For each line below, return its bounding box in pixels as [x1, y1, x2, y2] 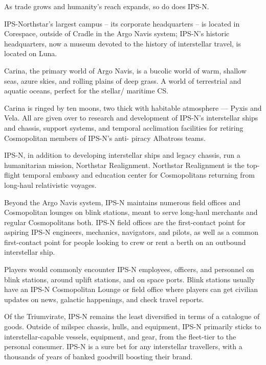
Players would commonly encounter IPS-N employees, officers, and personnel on [4, 264, 254, 275]
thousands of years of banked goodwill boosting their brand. [4, 351, 193, 361]
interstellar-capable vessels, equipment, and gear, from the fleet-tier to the [4, 331, 236, 342]
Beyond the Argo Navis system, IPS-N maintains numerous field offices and [4, 197, 241, 207]
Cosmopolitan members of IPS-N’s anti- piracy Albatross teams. [4, 132, 206, 143]
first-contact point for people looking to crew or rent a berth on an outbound [4, 236, 246, 247]
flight [4, 169, 20, 180]
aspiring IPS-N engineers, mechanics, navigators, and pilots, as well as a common [4, 227, 259, 237]
